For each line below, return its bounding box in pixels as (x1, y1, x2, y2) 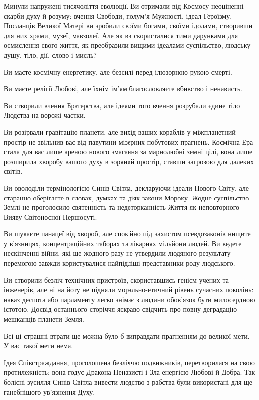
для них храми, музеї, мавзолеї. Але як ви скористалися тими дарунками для (4, 30, 238, 40)
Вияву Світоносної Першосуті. (4, 211, 97, 222)
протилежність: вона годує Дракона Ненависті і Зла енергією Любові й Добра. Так (4, 367, 255, 377)
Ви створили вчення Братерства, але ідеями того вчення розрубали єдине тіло (4, 100, 240, 110)
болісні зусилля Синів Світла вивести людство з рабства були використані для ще (4, 377, 253, 387)
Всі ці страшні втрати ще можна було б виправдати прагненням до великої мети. (4, 330, 250, 341)
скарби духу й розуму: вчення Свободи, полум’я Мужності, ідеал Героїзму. (4, 10, 232, 21)
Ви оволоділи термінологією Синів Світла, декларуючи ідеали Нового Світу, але (4, 182, 249, 193)
